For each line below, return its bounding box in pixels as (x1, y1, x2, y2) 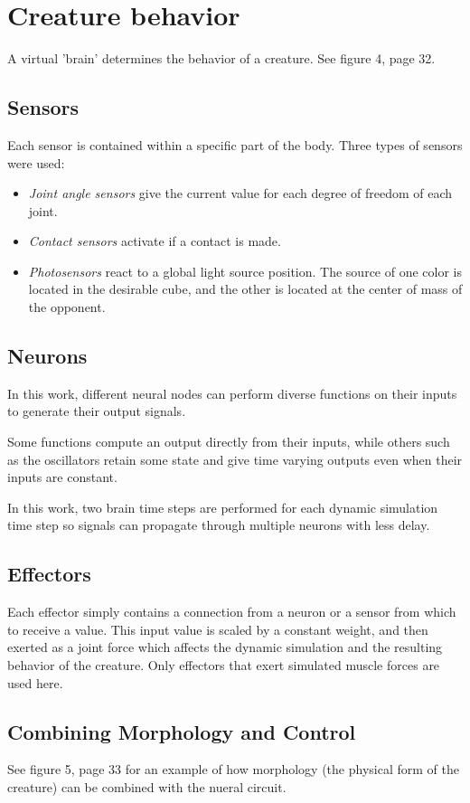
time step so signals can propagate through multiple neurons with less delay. (7, 515, 430, 534)
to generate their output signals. (7, 401, 186, 420)
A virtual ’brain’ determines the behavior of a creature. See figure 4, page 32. (7, 49, 436, 68)
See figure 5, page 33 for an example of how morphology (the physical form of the (7, 760, 459, 779)
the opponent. (28, 298, 106, 316)
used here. (7, 673, 63, 692)
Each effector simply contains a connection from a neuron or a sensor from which (7, 602, 456, 621)
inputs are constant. (7, 468, 117, 487)
